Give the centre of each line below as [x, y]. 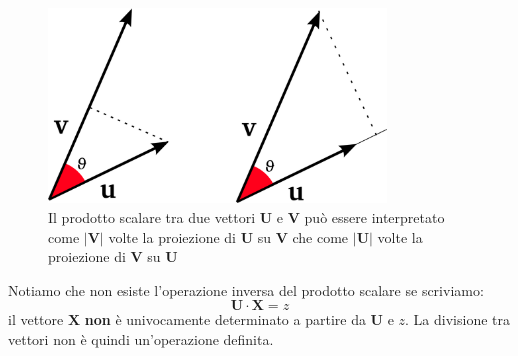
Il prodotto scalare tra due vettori [152, 217]
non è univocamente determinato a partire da [225, 319]
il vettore [36, 319]
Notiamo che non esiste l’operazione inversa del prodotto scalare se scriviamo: [246, 289]
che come [320, 236]
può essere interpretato [374, 217]
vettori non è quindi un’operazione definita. [141, 338]
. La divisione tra [457, 319]
